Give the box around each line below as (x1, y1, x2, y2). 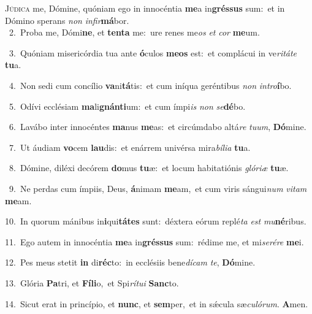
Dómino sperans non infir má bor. (5, 13, 129, 26)
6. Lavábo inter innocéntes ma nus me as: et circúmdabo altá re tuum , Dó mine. (9, 120, 306, 133)
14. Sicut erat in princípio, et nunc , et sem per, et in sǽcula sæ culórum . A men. (5, 297, 308, 310)
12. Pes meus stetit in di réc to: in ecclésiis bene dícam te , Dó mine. (5, 256, 256, 269)
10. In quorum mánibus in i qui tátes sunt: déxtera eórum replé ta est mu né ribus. (5, 215, 306, 228)
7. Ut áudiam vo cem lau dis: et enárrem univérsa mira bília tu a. (9, 140, 251, 153)
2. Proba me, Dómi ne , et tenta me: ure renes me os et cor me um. (9, 26, 260, 39)
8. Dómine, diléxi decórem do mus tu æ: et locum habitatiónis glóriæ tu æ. (9, 161, 289, 174)
